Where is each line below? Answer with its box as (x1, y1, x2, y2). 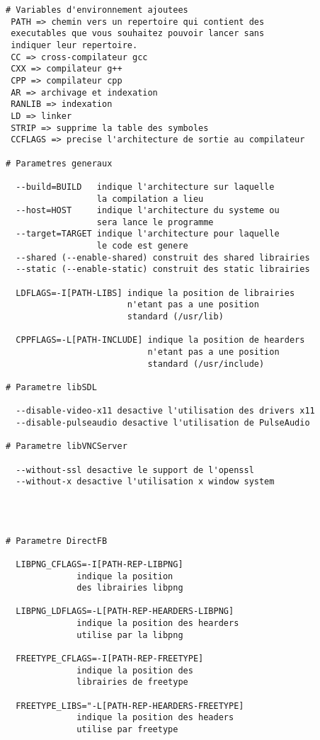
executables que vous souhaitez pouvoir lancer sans (11, 28, 265, 39)
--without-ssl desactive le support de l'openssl (16, 465, 254, 475)
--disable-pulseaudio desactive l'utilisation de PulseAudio (16, 417, 310, 428)
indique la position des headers (76, 712, 234, 723)
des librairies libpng (76, 583, 183, 593)
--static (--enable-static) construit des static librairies (16, 264, 310, 275)
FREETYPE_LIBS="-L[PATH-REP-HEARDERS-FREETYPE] (16, 700, 244, 711)
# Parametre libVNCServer (6, 441, 127, 452)
